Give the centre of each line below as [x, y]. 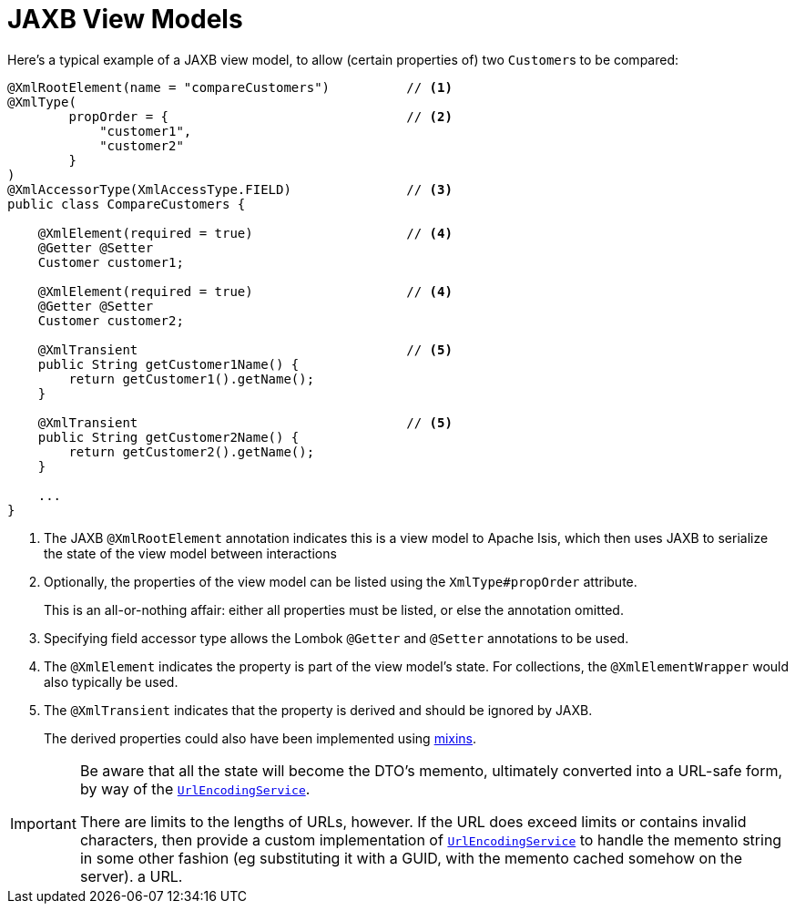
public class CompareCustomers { [127, 204]
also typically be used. [111, 681]
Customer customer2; [111, 320]
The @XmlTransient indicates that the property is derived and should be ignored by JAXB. [318, 710]
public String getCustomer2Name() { [168, 437]
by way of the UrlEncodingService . [195, 788]
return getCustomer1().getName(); [192, 379]
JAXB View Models [125, 19]
